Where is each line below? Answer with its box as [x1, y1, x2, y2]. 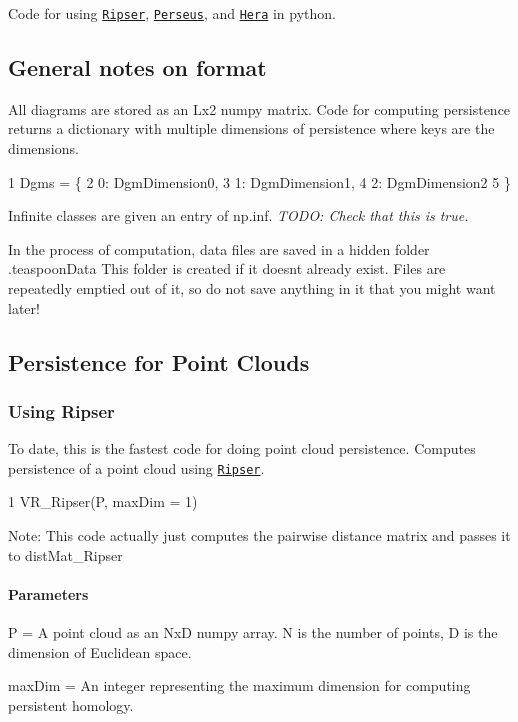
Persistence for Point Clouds [8, 346, 310, 377]
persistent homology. [8, 694, 134, 715]
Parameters [8, 583, 89, 604]
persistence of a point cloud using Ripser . [8, 457, 265, 478]
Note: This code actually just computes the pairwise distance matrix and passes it [8, 525, 511, 546]
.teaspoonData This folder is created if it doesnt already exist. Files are [8, 258, 446, 279]
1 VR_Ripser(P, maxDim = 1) [8, 491, 198, 512]
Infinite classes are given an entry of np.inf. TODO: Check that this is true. [8, 205, 469, 226]
